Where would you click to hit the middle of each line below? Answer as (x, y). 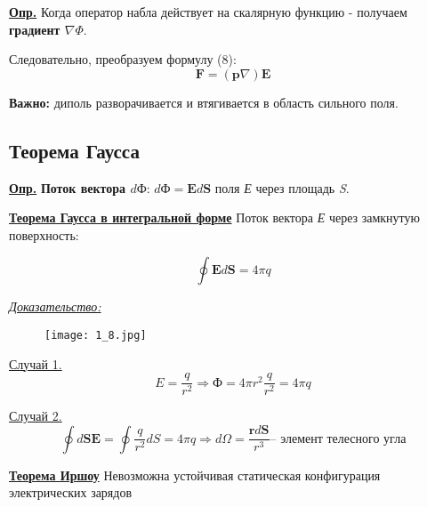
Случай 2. (36, 416)
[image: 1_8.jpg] (96, 335)
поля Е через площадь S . (282, 187)
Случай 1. (36, 363)
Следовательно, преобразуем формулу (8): (123, 59)
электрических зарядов (71, 492)
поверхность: (44, 234)
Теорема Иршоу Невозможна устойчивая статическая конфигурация (195, 475)
